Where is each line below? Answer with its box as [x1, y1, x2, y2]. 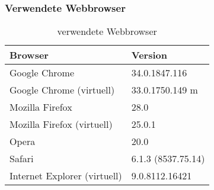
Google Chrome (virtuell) [9, 83, 115, 97]
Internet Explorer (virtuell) [9, 169, 122, 183]
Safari [9, 152, 34, 166]
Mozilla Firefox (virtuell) [9, 117, 113, 131]
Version [131, 48, 167, 62]
